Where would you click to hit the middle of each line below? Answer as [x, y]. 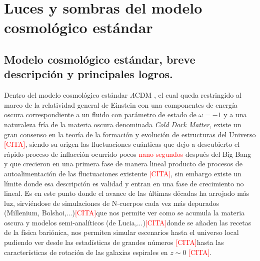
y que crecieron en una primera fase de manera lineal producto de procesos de [123, 164]
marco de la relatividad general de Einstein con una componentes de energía [121, 104]
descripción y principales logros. [88, 74]
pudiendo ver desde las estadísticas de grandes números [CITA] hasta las [114, 242]
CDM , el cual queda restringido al [188, 95]
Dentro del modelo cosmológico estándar [66, 95]
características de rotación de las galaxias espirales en [86, 252]
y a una [235, 114]
